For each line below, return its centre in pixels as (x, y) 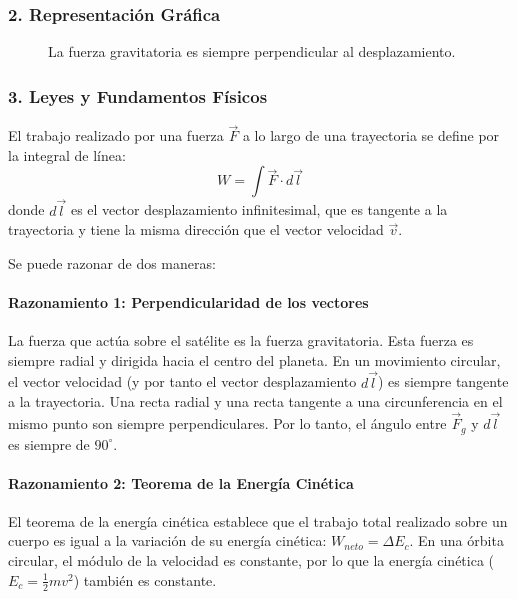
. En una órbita (456, 540)
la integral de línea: (67, 154)
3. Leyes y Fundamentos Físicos (138, 95)
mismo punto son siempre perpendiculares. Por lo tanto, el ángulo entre (227, 423)
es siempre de (49, 443)
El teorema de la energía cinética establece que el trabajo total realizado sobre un (258, 520)
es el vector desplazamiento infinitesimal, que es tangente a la (259, 209)
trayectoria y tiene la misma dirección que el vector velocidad (196, 229)
